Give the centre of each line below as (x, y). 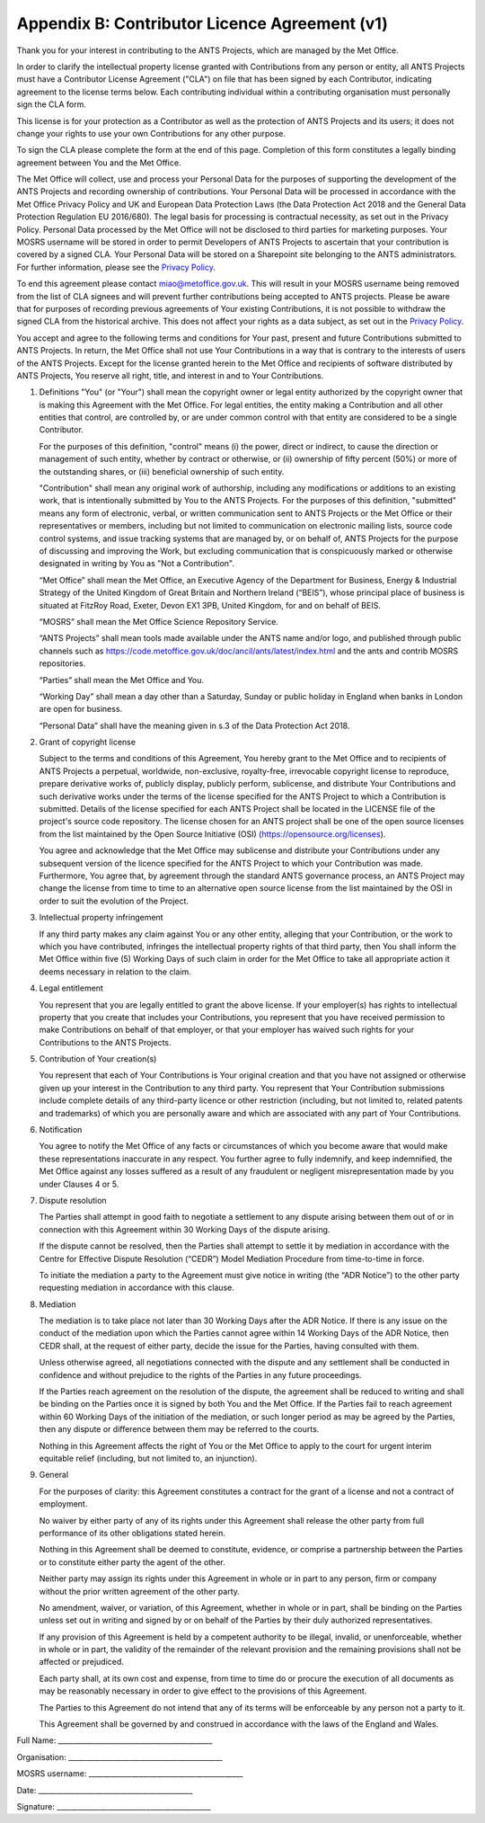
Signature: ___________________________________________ (114, 1806)
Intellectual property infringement (101, 918)
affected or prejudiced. (82, 1662)
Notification (61, 1130)
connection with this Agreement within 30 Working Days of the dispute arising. (185, 1229)
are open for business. (81, 709)
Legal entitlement (71, 988)
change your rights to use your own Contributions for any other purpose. (151, 133)
